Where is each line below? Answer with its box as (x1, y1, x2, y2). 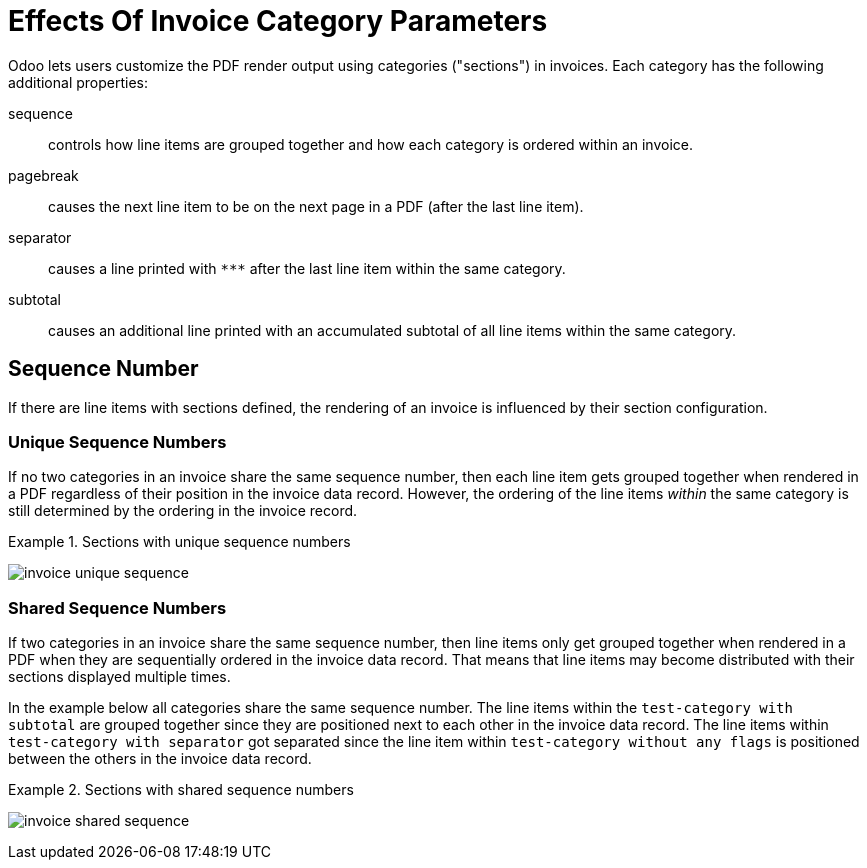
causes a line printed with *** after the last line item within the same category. (48, 259, 566, 277)
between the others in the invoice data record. (8, 750, 312, 768)
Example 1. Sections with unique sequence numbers (8, 533, 351, 551)
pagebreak (8, 166, 79, 184)
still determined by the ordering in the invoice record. (8, 502, 358, 520)
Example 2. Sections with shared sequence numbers (8, 781, 354, 799)
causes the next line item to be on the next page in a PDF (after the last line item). (48, 197, 584, 215)
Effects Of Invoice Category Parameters (8, 4, 548, 38)
